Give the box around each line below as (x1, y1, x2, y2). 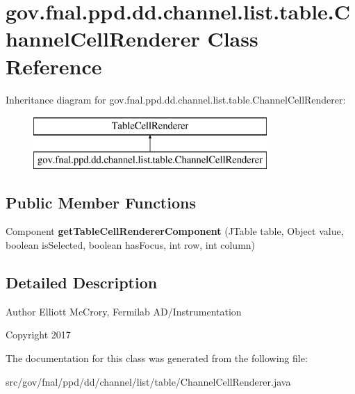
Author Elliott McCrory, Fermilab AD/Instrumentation (6, 304, 242, 318)
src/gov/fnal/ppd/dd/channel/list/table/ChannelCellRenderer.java (6, 374, 291, 388)
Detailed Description (6, 272, 158, 293)
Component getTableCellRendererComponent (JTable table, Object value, (6, 224, 344, 238)
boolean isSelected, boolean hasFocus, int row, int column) (6, 238, 256, 252)
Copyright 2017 (6, 327, 71, 342)
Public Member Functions (6, 191, 196, 213)
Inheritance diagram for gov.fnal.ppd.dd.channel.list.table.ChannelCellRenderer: (6, 92, 346, 106)
